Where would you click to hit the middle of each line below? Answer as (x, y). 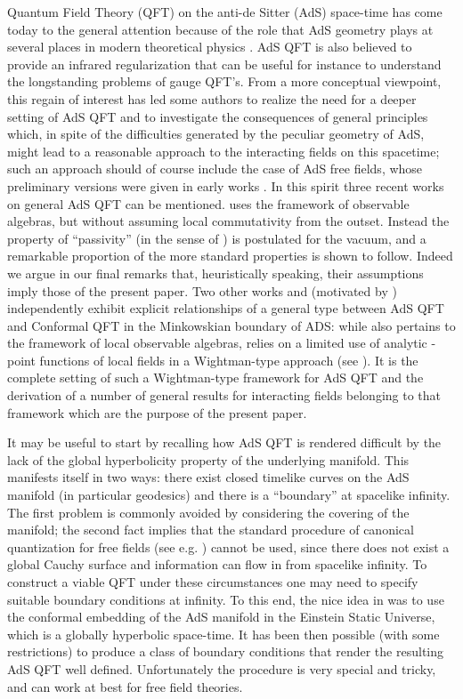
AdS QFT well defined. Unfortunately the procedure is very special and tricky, (222, 668)
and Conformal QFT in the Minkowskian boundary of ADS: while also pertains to (231, 325)
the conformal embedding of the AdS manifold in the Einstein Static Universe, (221, 617)
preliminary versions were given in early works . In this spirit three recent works (226, 185)
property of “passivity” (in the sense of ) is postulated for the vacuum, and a (217, 238)
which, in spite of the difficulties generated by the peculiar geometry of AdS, (216, 134)
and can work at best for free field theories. (125, 686)
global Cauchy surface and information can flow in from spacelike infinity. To (217, 564)
